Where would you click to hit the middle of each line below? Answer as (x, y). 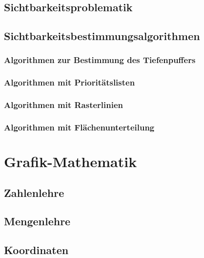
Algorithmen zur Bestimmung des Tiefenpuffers (100, 60)
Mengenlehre (37, 221)
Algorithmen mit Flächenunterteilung (79, 127)
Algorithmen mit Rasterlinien (64, 105)
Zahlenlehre (34, 192)
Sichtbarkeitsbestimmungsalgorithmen (102, 36)
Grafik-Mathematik (71, 161)
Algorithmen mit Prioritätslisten (70, 82)
